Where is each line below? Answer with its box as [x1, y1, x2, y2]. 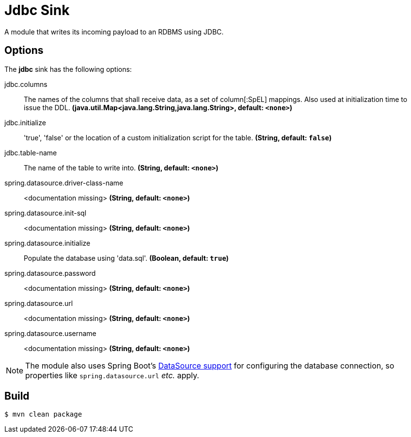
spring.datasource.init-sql [4, 208, 87, 217]
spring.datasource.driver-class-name [4, 178, 124, 187]
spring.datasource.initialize [4, 238, 91, 247]
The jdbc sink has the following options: [4, 65, 132, 73]
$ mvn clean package [4, 410, 82, 419]
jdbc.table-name [4, 148, 57, 157]
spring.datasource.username [4, 329, 96, 337]
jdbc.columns [4, 80, 47, 88]
